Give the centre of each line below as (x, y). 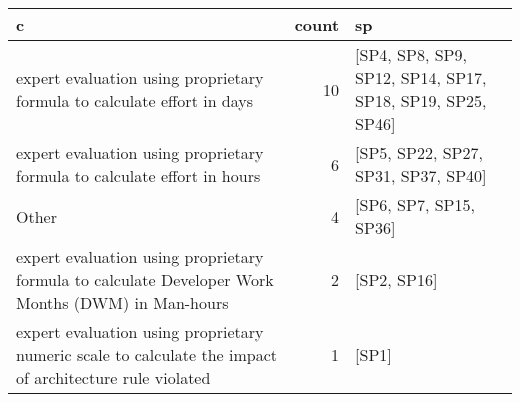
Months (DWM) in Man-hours (122, 302)
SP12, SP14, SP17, (421, 77)
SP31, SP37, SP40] (421, 175)
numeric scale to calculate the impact (146, 354)
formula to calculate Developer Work (145, 279)
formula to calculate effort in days (135, 100)
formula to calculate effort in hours (138, 175)
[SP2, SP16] (396, 279)
